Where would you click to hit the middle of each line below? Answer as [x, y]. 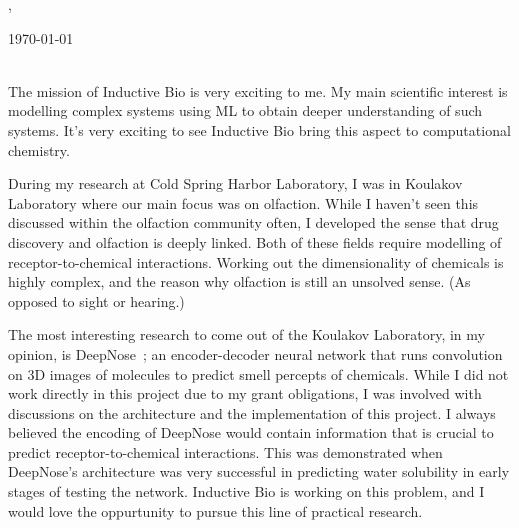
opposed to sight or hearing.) [96, 300]
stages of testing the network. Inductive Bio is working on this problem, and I [246, 491]
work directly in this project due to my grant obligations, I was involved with [245, 393]
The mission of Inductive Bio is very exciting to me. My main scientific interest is [258, 90]
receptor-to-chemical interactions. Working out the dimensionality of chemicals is [256, 261]
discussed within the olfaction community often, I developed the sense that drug [253, 222]
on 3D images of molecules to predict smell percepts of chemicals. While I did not [258, 373]
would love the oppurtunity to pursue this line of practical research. [215, 510]
